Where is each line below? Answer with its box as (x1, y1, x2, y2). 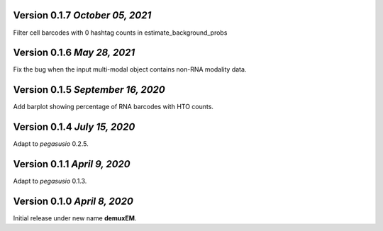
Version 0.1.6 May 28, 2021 (13, 47, 135, 59)
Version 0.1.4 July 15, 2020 (13, 121, 135, 133)
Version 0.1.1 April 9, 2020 (13, 158, 131, 170)
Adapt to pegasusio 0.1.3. (13, 177, 87, 186)
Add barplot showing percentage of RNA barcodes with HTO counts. (13, 103, 214, 111)
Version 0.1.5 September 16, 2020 (13, 84, 166, 96)
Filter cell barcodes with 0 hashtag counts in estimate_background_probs (13, 28, 228, 37)
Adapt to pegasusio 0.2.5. (13, 140, 89, 148)
